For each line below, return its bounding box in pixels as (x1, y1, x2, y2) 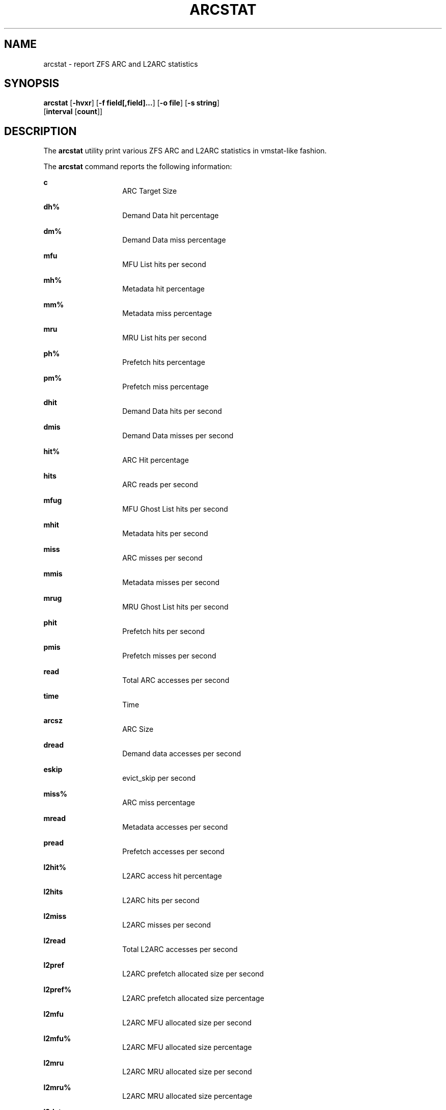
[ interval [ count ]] (43, 107, 103, 116)
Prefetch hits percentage (122, 358, 205, 367)
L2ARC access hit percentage (122, 871, 222, 881)
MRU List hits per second (122, 333, 207, 342)
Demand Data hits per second (122, 407, 222, 416)
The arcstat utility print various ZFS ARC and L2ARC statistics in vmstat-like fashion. (43, 146, 327, 155)
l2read (43, 936, 66, 945)
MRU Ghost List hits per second (122, 602, 229, 612)
